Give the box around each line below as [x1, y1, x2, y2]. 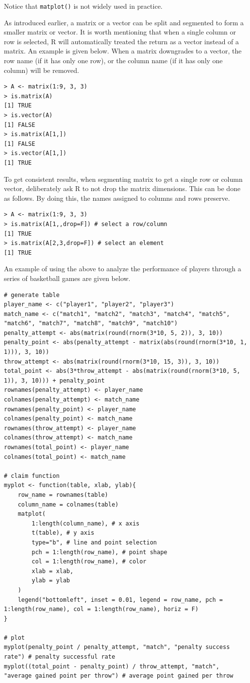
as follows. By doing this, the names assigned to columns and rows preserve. [4, 193, 230, 203]
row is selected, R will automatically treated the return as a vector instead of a [4, 36, 239, 46]
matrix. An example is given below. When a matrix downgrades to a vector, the [4, 46, 242, 56]
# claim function [4, 472, 60, 479]
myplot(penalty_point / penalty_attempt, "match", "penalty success [4, 644, 230, 651]
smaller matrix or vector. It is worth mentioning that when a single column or [4, 27, 236, 37]
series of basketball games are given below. [4, 273, 131, 283]
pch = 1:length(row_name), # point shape [32, 548, 167, 556]
